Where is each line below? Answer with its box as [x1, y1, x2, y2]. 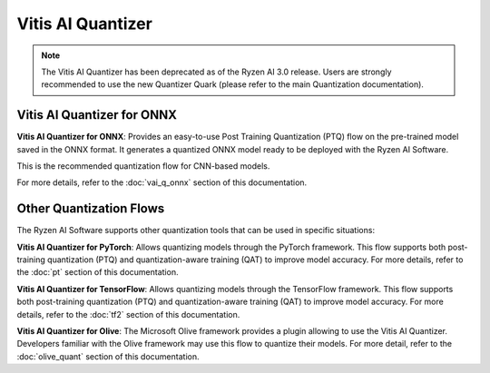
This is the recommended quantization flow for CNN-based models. [16, 161, 270, 172]
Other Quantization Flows [16, 201, 165, 217]
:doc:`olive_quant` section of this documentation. [16, 350, 200, 362]
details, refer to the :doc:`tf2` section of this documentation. [16, 309, 240, 319]
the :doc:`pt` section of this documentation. [16, 267, 179, 278]
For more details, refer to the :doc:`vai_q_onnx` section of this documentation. [16, 177, 308, 188]
